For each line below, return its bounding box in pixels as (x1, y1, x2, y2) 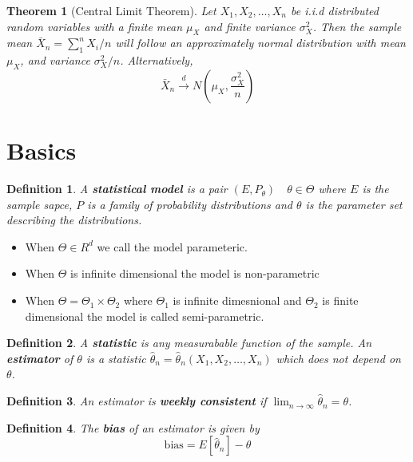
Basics (6, 134, 77, 167)
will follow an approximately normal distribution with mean (115, 34, 406, 51)
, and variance (20, 52, 90, 69)
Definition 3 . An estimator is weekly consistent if (6, 393, 267, 409)
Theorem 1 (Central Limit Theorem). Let (6, 2, 216, 18)
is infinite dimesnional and (173, 292, 302, 309)
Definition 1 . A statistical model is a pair (6, 180, 228, 197)
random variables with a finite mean (6, 18, 183, 34)
